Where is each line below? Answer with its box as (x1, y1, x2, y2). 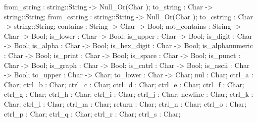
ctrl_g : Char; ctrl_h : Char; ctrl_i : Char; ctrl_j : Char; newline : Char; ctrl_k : (4, 89, 254, 99)
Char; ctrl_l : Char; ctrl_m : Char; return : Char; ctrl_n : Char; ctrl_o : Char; (4, 98, 247, 109)
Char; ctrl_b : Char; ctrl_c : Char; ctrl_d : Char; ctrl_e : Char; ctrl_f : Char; (4, 79, 245, 89)
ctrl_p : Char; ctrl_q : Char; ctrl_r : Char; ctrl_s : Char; (4, 108, 181, 119)
